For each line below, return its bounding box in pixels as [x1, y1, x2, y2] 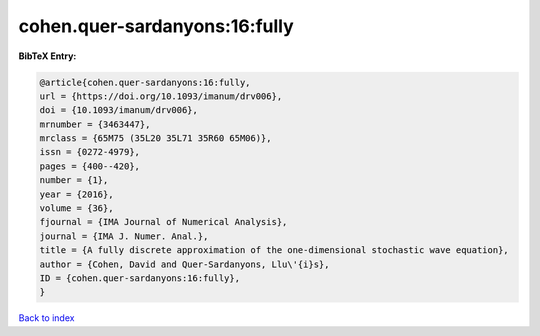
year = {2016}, [39, 188, 114, 200]
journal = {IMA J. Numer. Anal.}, [39, 230, 209, 242]
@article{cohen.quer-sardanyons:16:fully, [39, 76, 251, 88]
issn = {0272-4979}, [39, 146, 140, 158]
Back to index [18, 312, 75, 324]
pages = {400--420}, [39, 160, 140, 172]
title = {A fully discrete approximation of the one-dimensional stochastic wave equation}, [39, 245, 509, 256]
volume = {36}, [39, 203, 114, 214]
